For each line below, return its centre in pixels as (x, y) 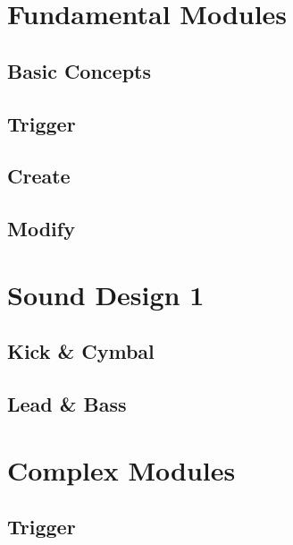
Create (39, 176)
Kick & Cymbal (81, 351)
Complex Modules (121, 469)
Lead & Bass (67, 404)
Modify (41, 229)
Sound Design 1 (106, 294)
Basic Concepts (80, 70)
